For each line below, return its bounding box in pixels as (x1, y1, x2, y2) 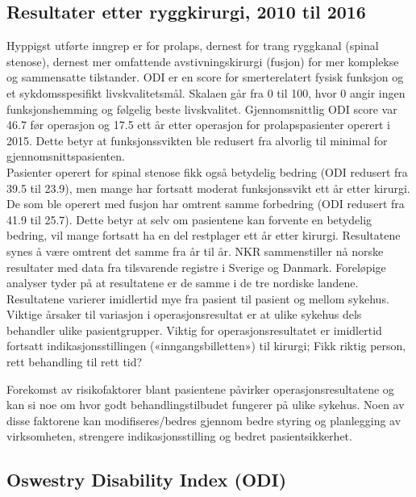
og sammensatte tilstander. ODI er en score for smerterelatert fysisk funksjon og (6, 69, 404, 86)
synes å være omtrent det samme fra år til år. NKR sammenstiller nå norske (6, 242, 384, 259)
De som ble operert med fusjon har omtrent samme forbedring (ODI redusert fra (6, 195, 405, 212)
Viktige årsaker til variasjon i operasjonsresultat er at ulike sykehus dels (6, 306, 362, 323)
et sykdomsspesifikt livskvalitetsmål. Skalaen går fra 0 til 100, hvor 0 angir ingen (6, 84, 406, 101)
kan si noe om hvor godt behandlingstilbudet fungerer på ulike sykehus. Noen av (6, 396, 405, 413)
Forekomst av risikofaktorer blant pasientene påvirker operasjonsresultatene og (6, 380, 394, 397)
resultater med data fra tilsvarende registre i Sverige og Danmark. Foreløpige (6, 258, 386, 275)
